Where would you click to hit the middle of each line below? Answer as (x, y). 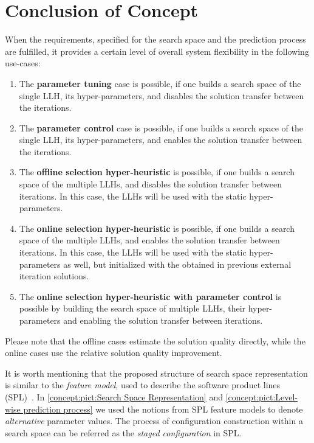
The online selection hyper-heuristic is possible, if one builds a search (157, 228)
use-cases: (23, 63)
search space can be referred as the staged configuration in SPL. (123, 432)
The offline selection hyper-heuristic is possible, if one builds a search (157, 172)
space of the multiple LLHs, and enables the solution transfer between (149, 240)
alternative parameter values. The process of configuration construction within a (154, 421)
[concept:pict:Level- (262, 396)
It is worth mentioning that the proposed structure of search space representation (156, 373)
